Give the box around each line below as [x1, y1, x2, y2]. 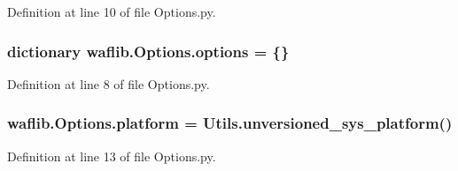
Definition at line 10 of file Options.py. [7, 3, 216, 20]
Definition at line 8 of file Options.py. [7, 74, 210, 93]
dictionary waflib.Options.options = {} [7, 40, 290, 62]
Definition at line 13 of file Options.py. [7, 146, 216, 165]
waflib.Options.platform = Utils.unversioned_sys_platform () [7, 112, 453, 134]
